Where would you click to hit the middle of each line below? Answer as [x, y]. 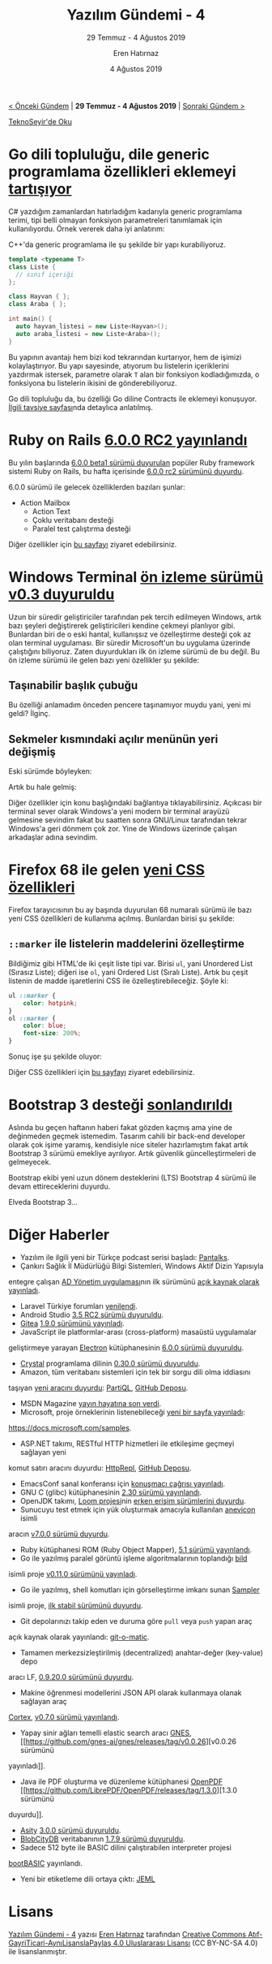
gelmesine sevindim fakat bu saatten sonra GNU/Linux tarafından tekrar [127, 820]
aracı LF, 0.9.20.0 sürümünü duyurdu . [71, 1677]
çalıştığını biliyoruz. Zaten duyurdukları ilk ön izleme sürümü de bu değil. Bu [134, 651]
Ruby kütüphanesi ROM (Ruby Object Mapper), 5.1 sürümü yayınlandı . [136, 1549]
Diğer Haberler [59, 1235]
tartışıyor [40, 189]
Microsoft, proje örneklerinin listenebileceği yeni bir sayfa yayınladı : [132, 1412]
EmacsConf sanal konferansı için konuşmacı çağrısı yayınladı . [123, 1483]
